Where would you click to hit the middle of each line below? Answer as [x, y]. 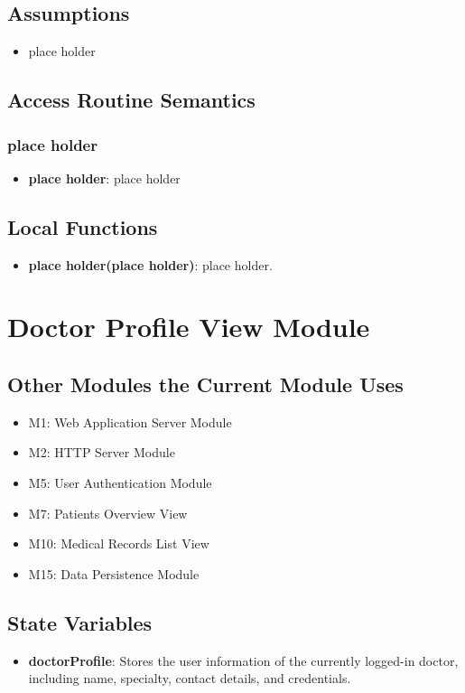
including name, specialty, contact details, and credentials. [190, 678]
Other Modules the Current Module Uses [205, 384]
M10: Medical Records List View [119, 543]
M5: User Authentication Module [120, 482]
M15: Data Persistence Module [114, 573]
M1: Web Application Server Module [130, 421]
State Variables [80, 622]
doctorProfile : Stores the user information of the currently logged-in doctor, [243, 660]
